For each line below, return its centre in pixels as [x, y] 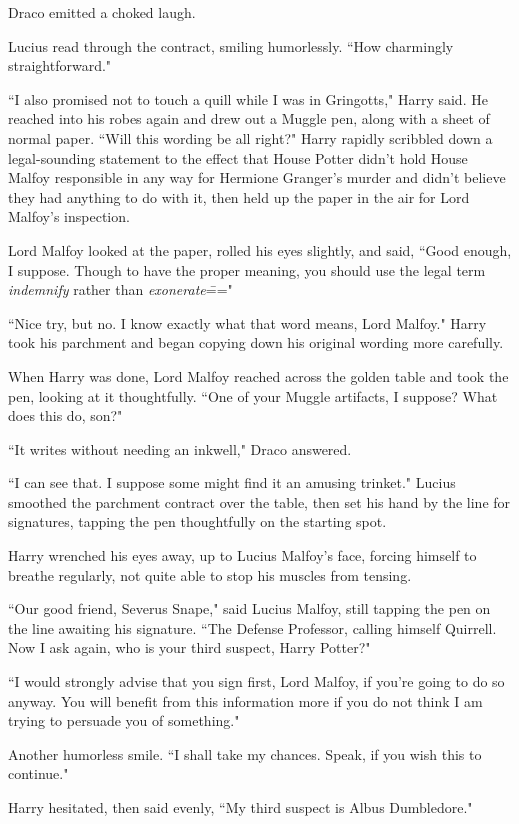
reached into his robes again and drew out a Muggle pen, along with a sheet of [249, 118]
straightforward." [60, 65]
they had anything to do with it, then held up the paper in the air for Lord [239, 196]
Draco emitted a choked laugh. [102, 12]
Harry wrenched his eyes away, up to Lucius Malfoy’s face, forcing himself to [242, 555]
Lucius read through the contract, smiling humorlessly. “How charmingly [231, 45]
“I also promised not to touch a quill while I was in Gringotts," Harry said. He [248, 98]
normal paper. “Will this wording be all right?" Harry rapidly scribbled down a [250, 137]
